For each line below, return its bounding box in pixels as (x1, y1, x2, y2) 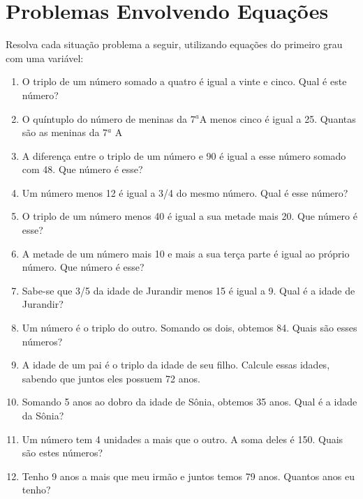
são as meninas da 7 (22, 125, 108, 140)
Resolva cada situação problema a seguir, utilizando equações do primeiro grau (6, 37, 343, 52)
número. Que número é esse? (22, 260, 145, 274)
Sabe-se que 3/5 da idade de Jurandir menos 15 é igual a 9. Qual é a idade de (22, 283, 355, 297)
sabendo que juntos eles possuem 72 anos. (22, 371, 200, 385)
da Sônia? (22, 408, 64, 422)
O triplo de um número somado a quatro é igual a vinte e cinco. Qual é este (22, 74, 347, 89)
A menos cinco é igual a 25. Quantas (199, 111, 356, 126)
